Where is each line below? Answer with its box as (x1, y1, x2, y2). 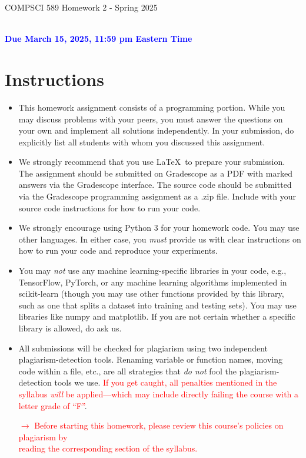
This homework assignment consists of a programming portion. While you (18, 101, 285, 113)
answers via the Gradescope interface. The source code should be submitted (18, 178, 292, 191)
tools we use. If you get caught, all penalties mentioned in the (54, 376, 277, 389)
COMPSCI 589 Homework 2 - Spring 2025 (5, 1, 158, 13)
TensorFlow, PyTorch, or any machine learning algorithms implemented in (18, 276, 287, 288)
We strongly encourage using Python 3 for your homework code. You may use (18, 221, 300, 234)
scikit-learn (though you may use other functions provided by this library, (18, 287, 284, 300)
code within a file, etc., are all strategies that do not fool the (18, 364, 237, 377)
